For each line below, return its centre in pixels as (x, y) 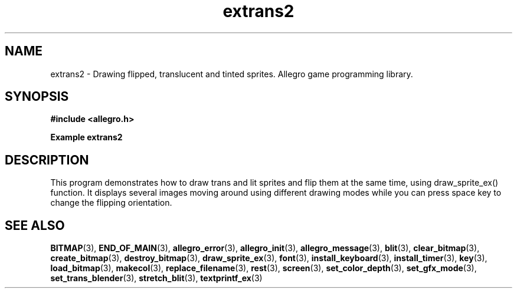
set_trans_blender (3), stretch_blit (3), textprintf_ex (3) (156, 278)
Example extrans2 (86, 137)
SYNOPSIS (37, 97)
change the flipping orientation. (111, 203)
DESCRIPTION (47, 160)
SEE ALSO (35, 225)
